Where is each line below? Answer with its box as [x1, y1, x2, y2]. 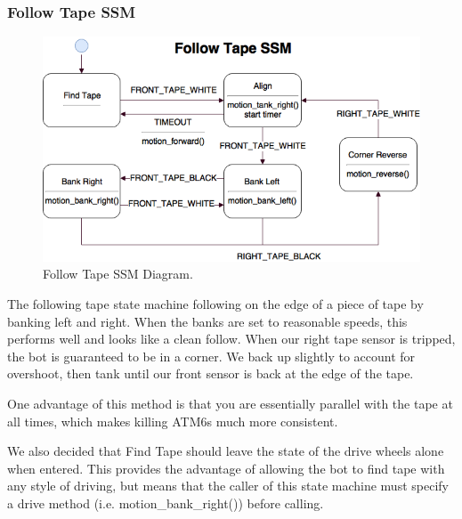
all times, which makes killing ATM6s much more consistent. [7, 411, 338, 430]
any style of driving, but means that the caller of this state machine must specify [7, 476, 449, 495]
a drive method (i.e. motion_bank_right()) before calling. [7, 494, 324, 512]
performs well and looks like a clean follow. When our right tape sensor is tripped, [7, 329, 456, 348]
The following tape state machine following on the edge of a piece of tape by [7, 295, 424, 313]
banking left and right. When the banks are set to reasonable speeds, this [7, 312, 408, 330]
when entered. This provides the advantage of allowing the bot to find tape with [7, 458, 445, 477]
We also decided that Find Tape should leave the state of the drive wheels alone [7, 442, 444, 460]
